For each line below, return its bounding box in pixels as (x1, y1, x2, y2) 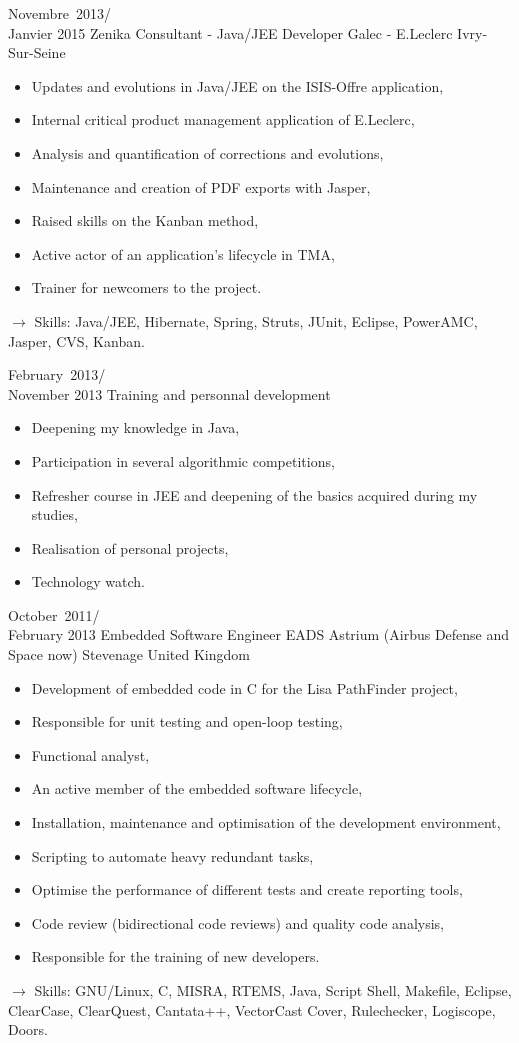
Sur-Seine (8, 42, 66, 63)
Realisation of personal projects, (31, 537, 229, 558)
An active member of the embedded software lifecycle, (31, 778, 363, 799)
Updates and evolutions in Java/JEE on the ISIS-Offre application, (31, 75, 444, 96)
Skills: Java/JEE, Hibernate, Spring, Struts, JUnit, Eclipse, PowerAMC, (34, 310, 478, 331)
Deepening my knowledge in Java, (31, 417, 240, 438)
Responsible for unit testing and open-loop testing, (31, 711, 343, 732)
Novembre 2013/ (8, 3, 112, 23)
